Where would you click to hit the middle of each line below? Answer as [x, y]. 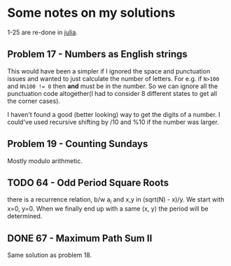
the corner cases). [34, 101]
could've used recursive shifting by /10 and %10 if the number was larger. [113, 122]
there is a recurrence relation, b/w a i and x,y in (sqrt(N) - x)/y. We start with [116, 201]
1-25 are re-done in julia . [43, 32]
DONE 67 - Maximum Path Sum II [80, 238]
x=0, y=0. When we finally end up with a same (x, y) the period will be [108, 209]
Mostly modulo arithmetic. [45, 161]
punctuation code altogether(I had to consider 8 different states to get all [112, 93]
